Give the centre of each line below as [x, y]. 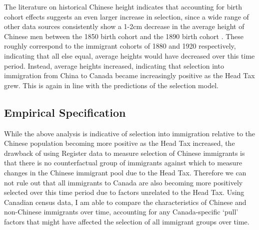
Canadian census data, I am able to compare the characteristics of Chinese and [125, 202]
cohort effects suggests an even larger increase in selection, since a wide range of [126, 16]
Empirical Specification [65, 112]
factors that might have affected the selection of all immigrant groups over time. [127, 221]
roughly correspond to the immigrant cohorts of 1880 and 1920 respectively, [120, 46]
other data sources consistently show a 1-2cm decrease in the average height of [124, 26]
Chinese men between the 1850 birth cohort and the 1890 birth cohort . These [124, 36]
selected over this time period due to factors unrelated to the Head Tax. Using [124, 192]
